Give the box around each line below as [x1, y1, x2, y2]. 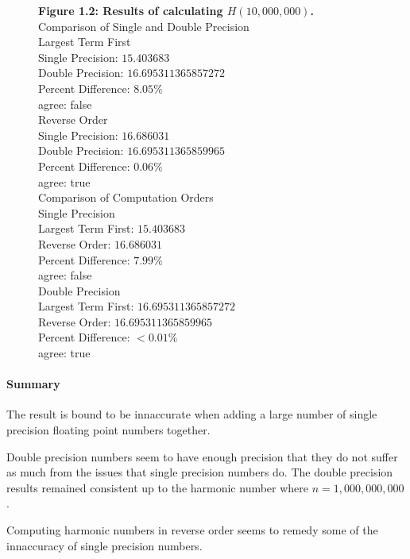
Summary [6, 376, 60, 392]
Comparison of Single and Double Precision [38, 17, 249, 34]
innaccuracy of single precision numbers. [6, 537, 203, 553]
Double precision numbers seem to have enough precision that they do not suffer [6, 448, 398, 465]
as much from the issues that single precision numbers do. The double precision [6, 464, 393, 480]
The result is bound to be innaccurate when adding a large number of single [6, 406, 377, 422]
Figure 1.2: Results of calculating [38, 2, 223, 18]
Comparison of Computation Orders [38, 189, 214, 206]
